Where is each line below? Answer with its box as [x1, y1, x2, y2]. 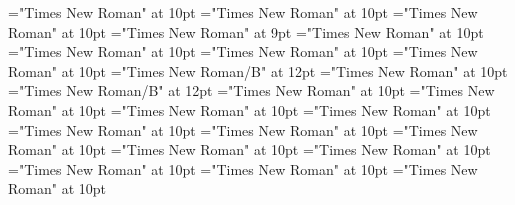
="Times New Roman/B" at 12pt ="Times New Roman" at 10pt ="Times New [8, 80, 495, 101]
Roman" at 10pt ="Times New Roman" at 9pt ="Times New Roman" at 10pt [8, 21, 484, 42]
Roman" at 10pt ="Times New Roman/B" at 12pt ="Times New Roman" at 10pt [8, 60, 508, 81]
